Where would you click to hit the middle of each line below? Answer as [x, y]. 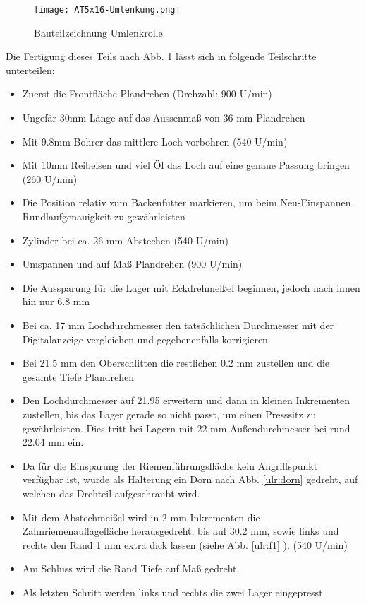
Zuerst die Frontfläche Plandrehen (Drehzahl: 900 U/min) [147, 94]
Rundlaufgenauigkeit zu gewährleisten [104, 216]
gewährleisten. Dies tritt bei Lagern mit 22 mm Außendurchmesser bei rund [186, 428]
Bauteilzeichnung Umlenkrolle [98, 32]
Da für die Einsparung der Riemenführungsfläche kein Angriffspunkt [170, 465]
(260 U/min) [50, 178]
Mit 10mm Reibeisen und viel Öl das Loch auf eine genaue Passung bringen [186, 165]
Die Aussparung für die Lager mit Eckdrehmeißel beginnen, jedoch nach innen [191, 287]
